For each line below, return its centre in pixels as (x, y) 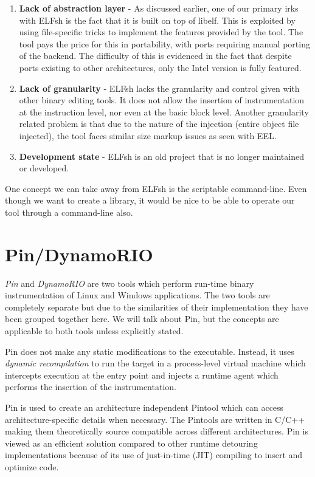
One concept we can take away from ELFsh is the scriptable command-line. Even (156, 188)
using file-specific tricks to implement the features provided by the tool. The (161, 32)
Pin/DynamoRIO (79, 254)
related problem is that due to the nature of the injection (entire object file (159, 124)
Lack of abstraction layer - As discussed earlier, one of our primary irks (159, 8)
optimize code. (32, 466)
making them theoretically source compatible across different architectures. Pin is (157, 431)
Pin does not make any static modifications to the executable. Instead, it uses (150, 351)
